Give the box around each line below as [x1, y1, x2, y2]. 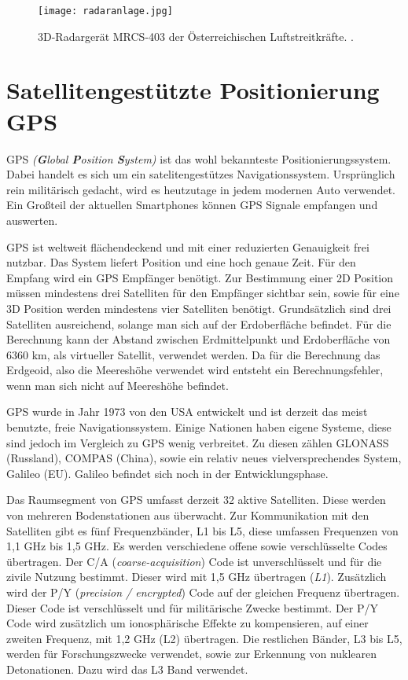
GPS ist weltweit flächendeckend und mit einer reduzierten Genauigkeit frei [6, 238, 369, 255]
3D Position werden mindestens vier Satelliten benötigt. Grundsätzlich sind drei [6, 300, 391, 316]
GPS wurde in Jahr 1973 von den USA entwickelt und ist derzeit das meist [6, 403, 368, 420]
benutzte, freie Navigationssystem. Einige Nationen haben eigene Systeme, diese [6, 419, 391, 436]
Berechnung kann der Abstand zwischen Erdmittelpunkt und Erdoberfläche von [6, 331, 391, 347]
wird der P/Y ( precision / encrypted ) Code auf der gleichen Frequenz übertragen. [6, 584, 400, 600]
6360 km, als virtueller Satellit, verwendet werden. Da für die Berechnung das [6, 346, 380, 362]
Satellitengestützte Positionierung [6, 74, 380, 106]
